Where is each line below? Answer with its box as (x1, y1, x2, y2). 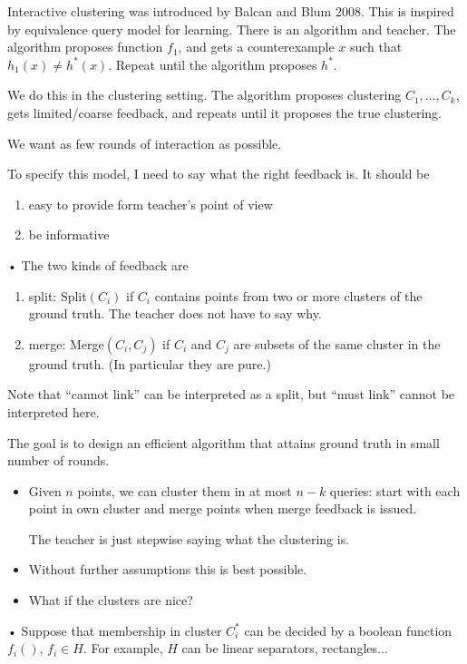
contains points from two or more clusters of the (154, 286, 423, 305)
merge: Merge (28, 334, 104, 353)
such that (349, 37, 403, 56)
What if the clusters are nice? (28, 591, 193, 610)
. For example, (83, 639, 163, 658)
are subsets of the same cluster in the (233, 334, 441, 353)
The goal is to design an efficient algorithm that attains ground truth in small (7, 433, 440, 452)
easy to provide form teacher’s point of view (28, 194, 273, 213)
